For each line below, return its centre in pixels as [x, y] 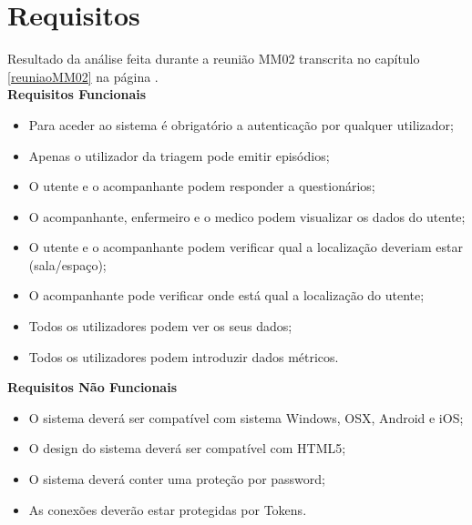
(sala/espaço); [67, 264]
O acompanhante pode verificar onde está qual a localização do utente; [226, 295]
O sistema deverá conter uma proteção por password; [177, 479]
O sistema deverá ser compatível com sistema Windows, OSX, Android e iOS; [246, 417]
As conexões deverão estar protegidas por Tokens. [168, 509]
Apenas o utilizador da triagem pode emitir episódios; [179, 155]
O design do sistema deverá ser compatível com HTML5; [187, 448]
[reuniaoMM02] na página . [83, 76]
